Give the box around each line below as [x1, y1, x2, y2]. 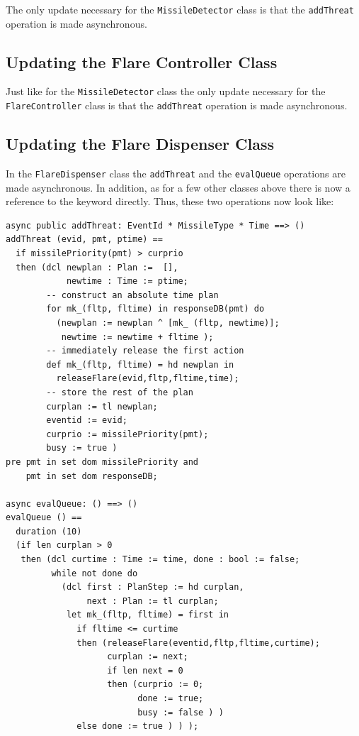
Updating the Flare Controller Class [6, 50, 278, 72]
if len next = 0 [107, 665, 183, 676]
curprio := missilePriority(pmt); [46, 429, 209, 439]
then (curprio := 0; [107, 679, 204, 690]
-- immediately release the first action [46, 346, 244, 356]
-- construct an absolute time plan [46, 290, 219, 300]
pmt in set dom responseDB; [25, 471, 158, 481]
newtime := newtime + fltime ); [61, 331, 214, 342]
